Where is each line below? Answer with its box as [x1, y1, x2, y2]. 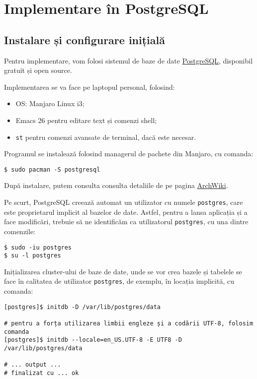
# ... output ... [4, 361, 61, 369]
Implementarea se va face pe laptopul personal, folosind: [4, 81, 175, 92]
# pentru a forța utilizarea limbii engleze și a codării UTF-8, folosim [4, 320, 254, 327]
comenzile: [4, 226, 35, 236]
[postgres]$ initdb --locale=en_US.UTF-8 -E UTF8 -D [4, 336, 182, 344]
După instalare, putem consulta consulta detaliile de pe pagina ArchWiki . [4, 180, 228, 190]
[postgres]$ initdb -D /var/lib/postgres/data [4, 303, 161, 311]
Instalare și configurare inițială [4, 32, 165, 47]
